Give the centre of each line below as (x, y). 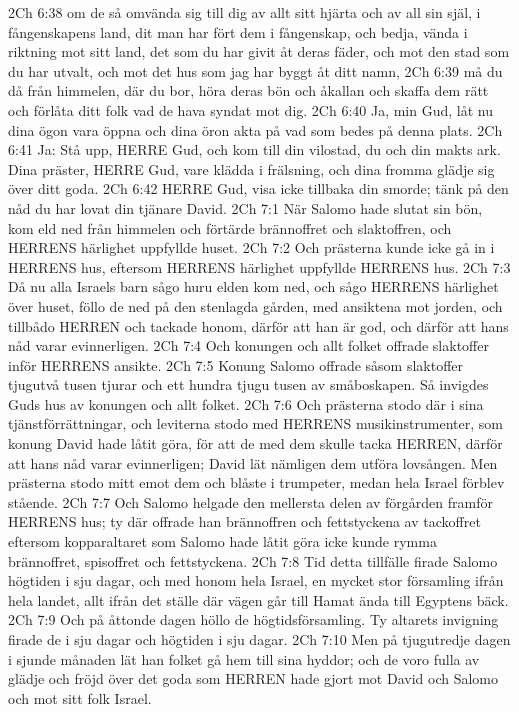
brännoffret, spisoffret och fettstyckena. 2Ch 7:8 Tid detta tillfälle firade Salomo (253, 560)
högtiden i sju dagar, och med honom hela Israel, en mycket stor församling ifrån (256, 580)
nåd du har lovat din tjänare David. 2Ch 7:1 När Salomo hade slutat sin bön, (245, 207)
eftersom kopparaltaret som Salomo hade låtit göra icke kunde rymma (222, 541)
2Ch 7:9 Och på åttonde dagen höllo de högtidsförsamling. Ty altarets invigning (253, 619)
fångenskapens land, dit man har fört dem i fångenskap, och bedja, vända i (238, 31)
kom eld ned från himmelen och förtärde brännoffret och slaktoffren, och (230, 227)
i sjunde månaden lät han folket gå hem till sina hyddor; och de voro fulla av (244, 658)
